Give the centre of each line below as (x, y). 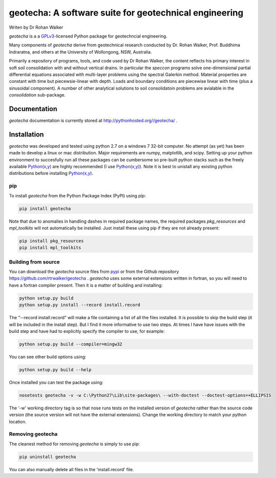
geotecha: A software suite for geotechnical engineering (126, 13)
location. (18, 421)
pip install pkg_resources (51, 241)
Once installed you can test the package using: (56, 382)
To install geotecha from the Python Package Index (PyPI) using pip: (78, 195)
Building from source (34, 262)
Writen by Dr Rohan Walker (36, 27)
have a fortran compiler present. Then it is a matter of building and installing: (86, 285)
